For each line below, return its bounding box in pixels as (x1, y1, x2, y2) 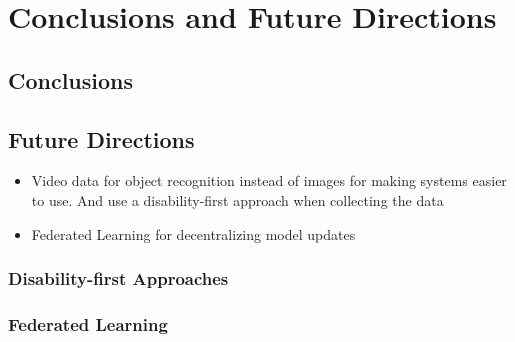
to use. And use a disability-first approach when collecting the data (31, 189, 444, 210)
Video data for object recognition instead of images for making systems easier (31, 170, 507, 191)
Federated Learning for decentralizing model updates (31, 223, 356, 244)
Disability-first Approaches (8, 266, 229, 291)
